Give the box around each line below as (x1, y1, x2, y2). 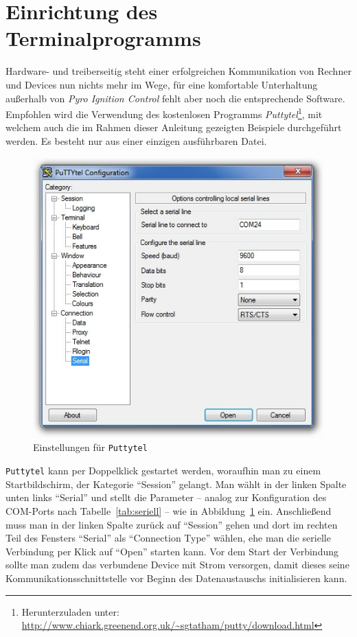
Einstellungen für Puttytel (33, 440, 148, 454)
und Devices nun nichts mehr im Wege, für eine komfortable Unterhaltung (5, 77, 318, 91)
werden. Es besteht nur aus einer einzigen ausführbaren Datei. (5, 133, 267, 148)
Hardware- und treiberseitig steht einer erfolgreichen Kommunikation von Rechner (5, 64, 352, 78)
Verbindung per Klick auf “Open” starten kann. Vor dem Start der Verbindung (5, 544, 338, 558)
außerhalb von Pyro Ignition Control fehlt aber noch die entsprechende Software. (5, 91, 345, 105)
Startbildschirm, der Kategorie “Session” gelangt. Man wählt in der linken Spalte (5, 476, 347, 491)
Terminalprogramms (5, 24, 201, 52)
